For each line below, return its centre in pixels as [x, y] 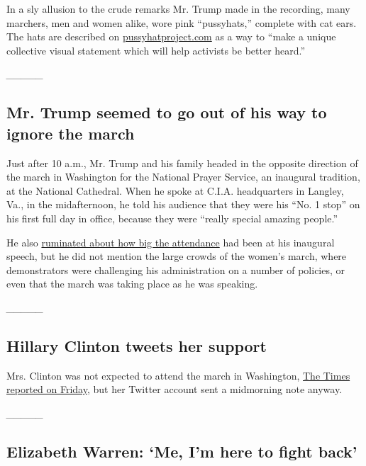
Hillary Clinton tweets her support [137, 345]
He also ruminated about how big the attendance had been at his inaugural [171, 242]
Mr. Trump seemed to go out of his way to [167, 112]
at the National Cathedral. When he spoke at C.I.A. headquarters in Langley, [175, 190]
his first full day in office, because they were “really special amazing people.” [172, 218]
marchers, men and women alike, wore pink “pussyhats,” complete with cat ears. [182, 22]
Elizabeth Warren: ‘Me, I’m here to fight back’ [182, 451]
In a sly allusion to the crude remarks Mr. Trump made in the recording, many [178, 8]
